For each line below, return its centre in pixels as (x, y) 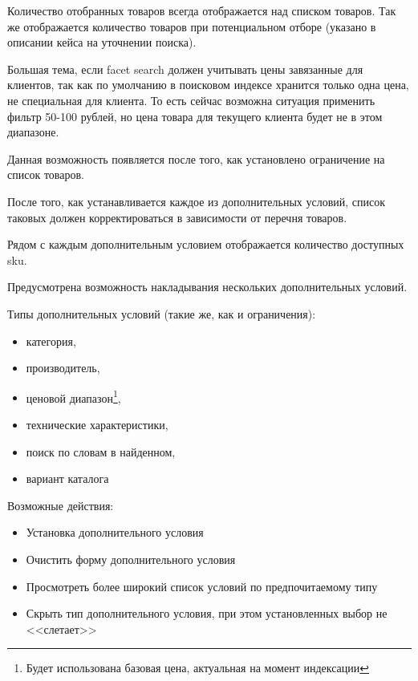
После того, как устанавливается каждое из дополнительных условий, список (197, 201)
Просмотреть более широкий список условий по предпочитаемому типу (202, 586)
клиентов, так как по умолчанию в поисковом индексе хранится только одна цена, (208, 85)
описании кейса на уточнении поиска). (102, 42)
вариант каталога (67, 478)
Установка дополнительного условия (115, 532)
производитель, (63, 368)
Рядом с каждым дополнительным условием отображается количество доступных (206, 244)
